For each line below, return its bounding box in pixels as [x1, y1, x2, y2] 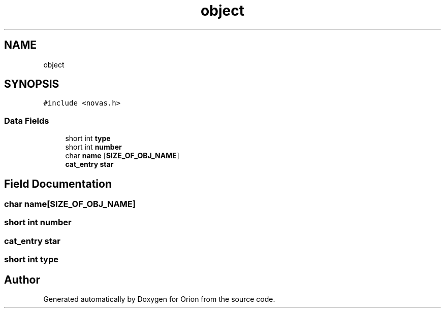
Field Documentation [4, 177, 112, 190]
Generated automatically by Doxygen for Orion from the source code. [43, 295, 275, 303]
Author [4, 273, 40, 286]
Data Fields [4, 115, 49, 126]
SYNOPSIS [4, 78, 59, 91]
